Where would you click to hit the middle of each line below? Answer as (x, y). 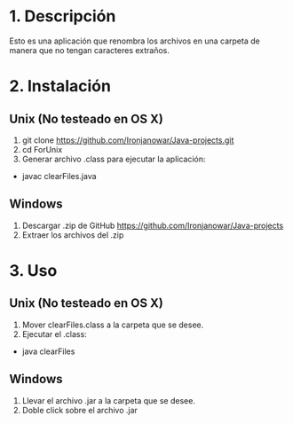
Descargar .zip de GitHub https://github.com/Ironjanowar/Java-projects (153, 225)
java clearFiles (48, 351)
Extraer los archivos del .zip (73, 235)
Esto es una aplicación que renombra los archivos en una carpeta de (135, 41)
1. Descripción (63, 16)
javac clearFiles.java (59, 176)
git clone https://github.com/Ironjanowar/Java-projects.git (128, 140)
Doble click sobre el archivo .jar (79, 410)
